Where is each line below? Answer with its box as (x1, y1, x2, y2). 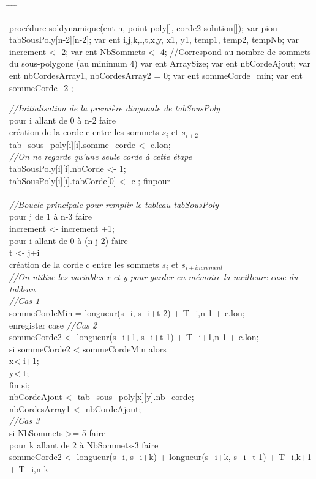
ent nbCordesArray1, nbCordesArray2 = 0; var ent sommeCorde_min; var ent (9, 69, 303, 81)
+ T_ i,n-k (9, 462, 48, 475)
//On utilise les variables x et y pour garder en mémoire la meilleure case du (9, 270, 298, 283)
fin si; (9, 378, 30, 391)
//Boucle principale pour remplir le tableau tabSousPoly (9, 198, 219, 210)
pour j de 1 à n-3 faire (9, 210, 92, 223)
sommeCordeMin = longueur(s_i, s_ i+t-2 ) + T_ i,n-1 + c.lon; (9, 306, 245, 319)
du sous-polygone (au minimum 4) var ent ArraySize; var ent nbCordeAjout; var (9, 57, 310, 70)
